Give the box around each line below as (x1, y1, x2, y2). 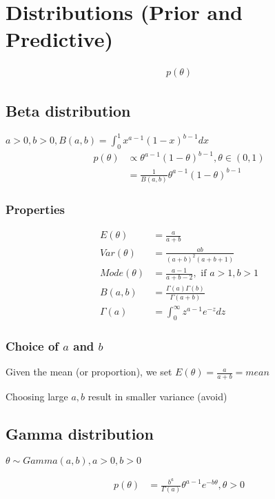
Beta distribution (6, 99, 131, 121)
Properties (6, 201, 65, 218)
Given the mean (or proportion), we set (6, 364, 172, 379)
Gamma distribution (6, 423, 154, 444)
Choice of (6, 337, 59, 354)
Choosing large (6, 389, 68, 404)
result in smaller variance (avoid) (88, 389, 227, 404)
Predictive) (6, 25, 113, 53)
